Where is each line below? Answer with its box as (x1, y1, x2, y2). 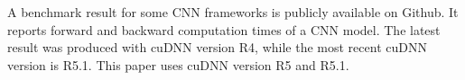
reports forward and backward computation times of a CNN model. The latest (7, 20, 441, 39)
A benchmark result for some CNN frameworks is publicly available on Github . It (7, 3, 459, 21)
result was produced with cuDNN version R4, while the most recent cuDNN (7, 38, 427, 57)
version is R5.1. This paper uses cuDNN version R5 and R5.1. (7, 55, 349, 74)
